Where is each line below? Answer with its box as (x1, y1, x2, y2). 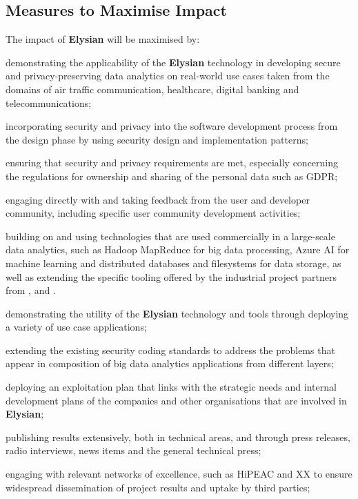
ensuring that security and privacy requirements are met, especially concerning (6, 155, 339, 170)
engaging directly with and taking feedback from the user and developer (6, 192, 310, 206)
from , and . (6, 283, 56, 297)
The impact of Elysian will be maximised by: (6, 32, 200, 46)
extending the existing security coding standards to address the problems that (6, 342, 335, 357)
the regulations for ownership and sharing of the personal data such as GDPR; (6, 168, 338, 183)
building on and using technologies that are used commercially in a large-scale (6, 228, 335, 243)
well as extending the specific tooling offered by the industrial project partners (6, 269, 337, 284)
